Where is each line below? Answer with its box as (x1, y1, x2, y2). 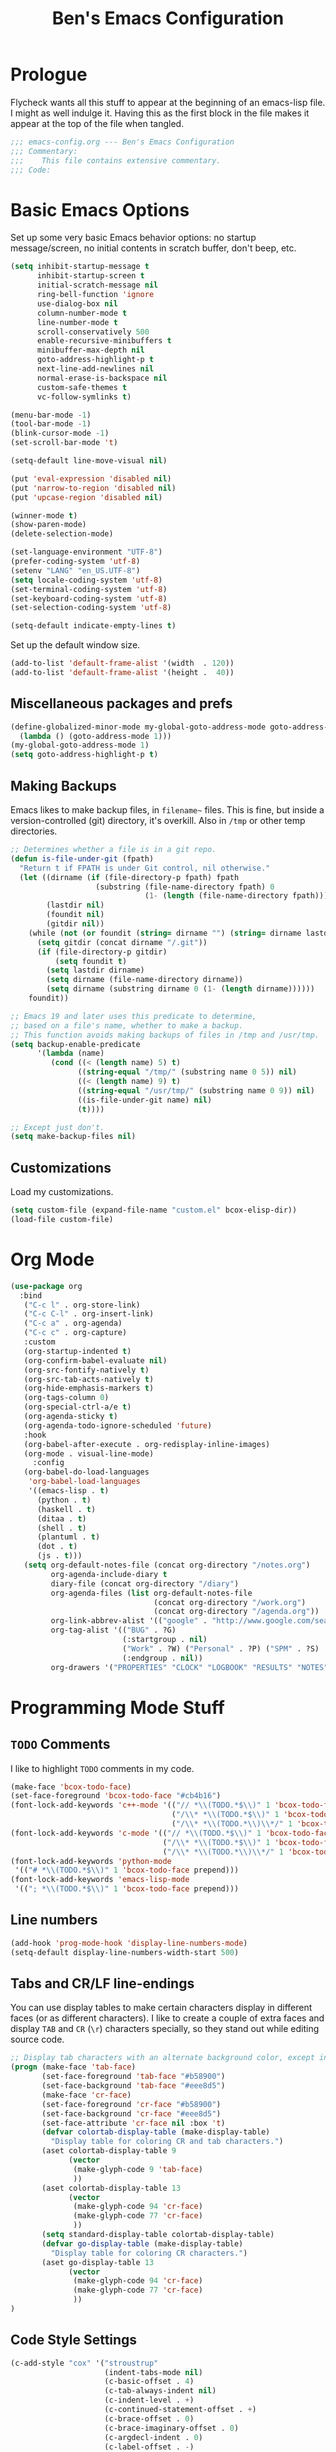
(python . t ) (36, 1495, 92, 1505)
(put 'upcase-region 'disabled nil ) (10, 492, 163, 502)
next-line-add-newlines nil (36, 364, 155, 374)
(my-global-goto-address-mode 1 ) (10, 740, 150, 751)
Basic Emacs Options (10, 198, 190, 221)
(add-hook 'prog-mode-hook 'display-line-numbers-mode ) (10, 1938, 248, 1948)
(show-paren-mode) (10, 520, 87, 530)
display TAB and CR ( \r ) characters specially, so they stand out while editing (10, 2023, 320, 2035)
